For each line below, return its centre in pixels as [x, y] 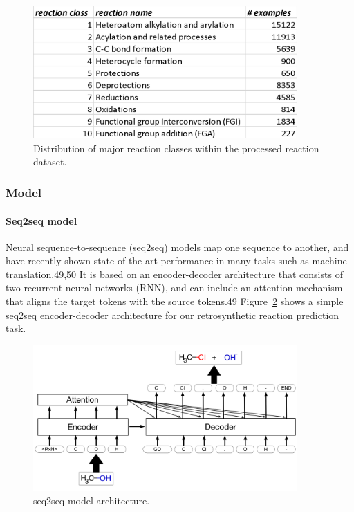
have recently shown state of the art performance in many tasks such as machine [176, 260]
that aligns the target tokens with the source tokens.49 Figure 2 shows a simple [175, 301]
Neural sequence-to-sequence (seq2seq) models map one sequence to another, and [177, 247]
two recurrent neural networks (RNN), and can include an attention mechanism [174, 287]
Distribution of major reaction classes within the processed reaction [176, 148]
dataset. [50, 162]
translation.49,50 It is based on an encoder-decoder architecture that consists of [174, 274]
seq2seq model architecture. [92, 501]
